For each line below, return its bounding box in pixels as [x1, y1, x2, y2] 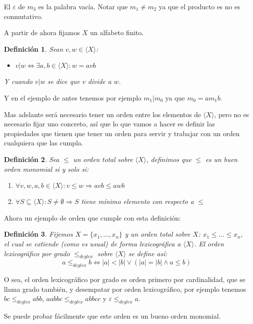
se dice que [47, 76, 80, 86]
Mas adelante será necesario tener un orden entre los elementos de [4, 109, 201, 119]
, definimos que [146, 154, 192, 164]
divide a [88, 76, 112, 86]
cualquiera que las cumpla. [4, 138, 83, 148]
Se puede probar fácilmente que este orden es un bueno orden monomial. [4, 311, 221, 321]
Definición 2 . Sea [4, 154, 59, 164]
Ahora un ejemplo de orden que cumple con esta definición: [4, 212, 181, 223]
